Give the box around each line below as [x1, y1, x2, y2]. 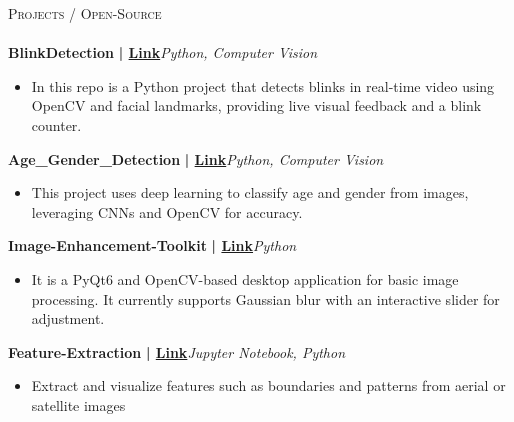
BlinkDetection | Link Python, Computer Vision [8, 42, 318, 63]
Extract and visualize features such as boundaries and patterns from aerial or [31, 375, 506, 396]
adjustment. [31, 308, 105, 329]
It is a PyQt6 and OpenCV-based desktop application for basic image [31, 268, 459, 289]
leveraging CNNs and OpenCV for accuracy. [31, 201, 303, 222]
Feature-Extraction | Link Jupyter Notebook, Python [8, 341, 346, 362]
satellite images [31, 394, 126, 415]
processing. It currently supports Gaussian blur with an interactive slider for [31, 288, 500, 309]
